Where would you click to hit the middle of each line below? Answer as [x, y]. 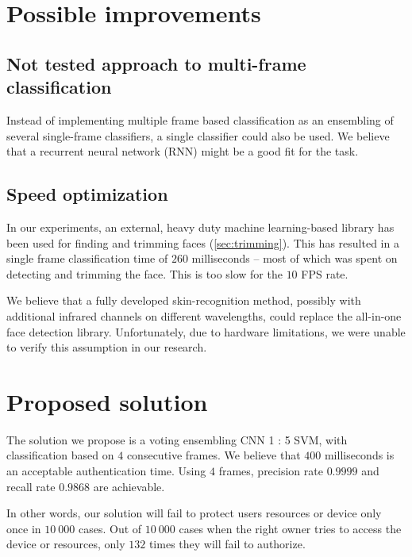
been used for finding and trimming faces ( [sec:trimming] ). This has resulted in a [203, 242]
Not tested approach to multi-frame [156, 63]
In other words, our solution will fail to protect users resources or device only [194, 513]
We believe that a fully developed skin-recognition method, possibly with [184, 300]
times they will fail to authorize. [227, 544]
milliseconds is [359, 455]
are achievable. [129, 486]
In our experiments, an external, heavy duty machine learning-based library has [200, 227]
